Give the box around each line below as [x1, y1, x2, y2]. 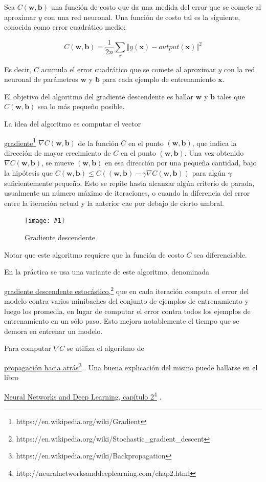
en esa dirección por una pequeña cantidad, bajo [105, 157, 257, 168]
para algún [192, 167, 226, 178]
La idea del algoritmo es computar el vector [4, 118, 141, 129]
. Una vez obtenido [184, 147, 244, 158]
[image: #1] [25, 217, 65, 225]
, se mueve [41, 157, 74, 168]
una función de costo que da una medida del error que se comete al [51, 2, 261, 12]
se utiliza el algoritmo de [66, 343, 144, 353]
